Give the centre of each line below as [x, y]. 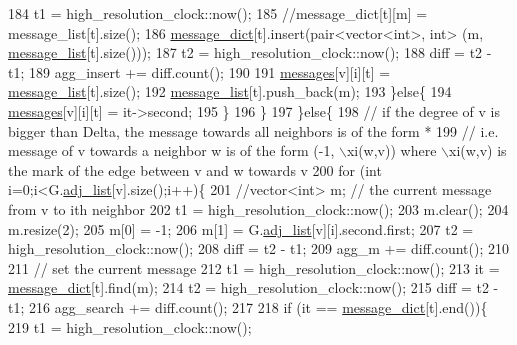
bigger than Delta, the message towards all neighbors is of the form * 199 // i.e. [253, 130]
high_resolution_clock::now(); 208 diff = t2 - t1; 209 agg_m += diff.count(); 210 [259, 248]
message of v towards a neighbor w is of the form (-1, [171, 150]
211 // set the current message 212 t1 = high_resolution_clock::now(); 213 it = [254, 267]
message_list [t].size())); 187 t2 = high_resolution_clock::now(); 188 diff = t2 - [250, 52]
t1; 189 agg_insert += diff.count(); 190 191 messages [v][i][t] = [199, 71]
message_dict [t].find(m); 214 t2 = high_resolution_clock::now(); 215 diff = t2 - [253, 287]
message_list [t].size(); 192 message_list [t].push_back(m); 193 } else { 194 [230, 91]
